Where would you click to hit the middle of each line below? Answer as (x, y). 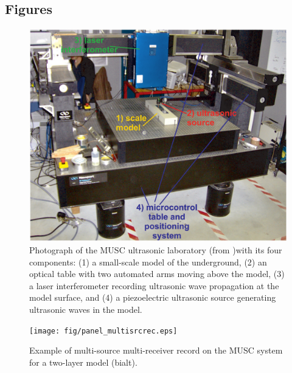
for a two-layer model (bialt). (83, 362)
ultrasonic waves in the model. (86, 310)
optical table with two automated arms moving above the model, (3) (157, 274)
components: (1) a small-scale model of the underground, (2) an (148, 262)
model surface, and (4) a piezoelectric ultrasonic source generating (153, 297)
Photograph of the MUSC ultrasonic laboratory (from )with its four (156, 250)
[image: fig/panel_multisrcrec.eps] (103, 331)
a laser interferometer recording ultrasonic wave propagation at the (154, 285)
